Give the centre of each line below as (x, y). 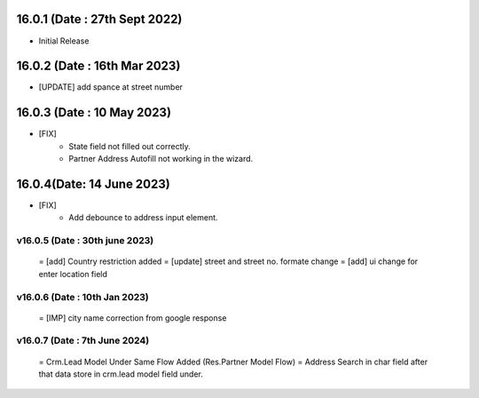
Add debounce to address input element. (143, 218)
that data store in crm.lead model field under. (121, 374)
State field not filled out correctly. (130, 146)
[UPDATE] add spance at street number (111, 87)
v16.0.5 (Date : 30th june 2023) (85, 241)
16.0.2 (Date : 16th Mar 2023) (98, 66)
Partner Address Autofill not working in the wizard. (161, 159)
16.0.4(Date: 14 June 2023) (93, 183)
